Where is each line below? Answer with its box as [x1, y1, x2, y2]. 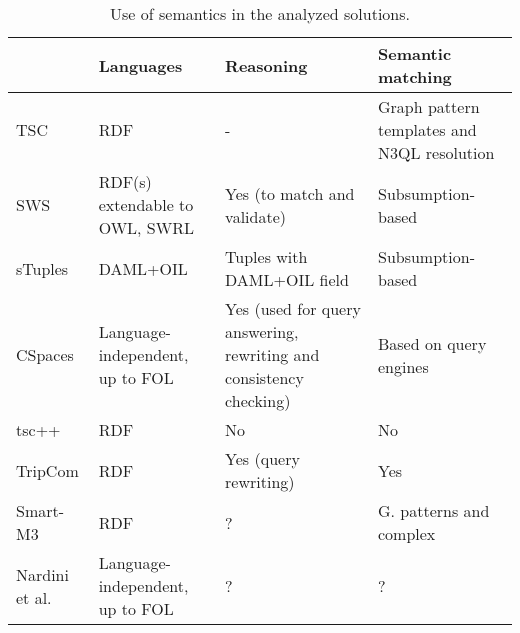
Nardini [16, 562, 69, 586]
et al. [16, 585, 52, 609]
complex [377, 522, 436, 545]
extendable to [98, 193, 194, 216]
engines [377, 354, 429, 378]
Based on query [377, 331, 487, 355]
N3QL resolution [377, 141, 495, 164]
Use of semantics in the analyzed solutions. [110, 2, 410, 25]
